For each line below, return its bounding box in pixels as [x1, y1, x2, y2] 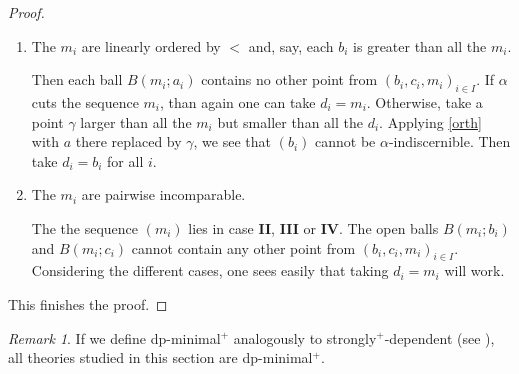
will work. [444, 260, 505, 281]
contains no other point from [201, 69, 378, 90]
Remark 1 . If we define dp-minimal [8, 327, 221, 348]
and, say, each [248, 35, 334, 56]
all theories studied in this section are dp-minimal [8, 347, 313, 368]
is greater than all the [353, 35, 487, 56]
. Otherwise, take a [366, 91, 483, 112]
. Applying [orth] [379, 111, 482, 132]
